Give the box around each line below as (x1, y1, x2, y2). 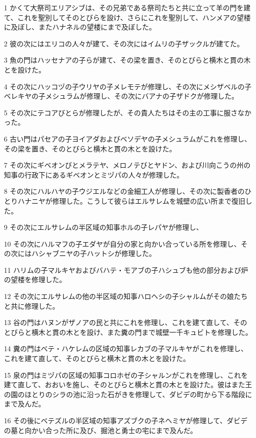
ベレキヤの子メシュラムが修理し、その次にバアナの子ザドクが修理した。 (4, 91, 239, 101)
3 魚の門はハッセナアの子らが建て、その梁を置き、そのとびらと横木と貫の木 (4, 55, 251, 65)
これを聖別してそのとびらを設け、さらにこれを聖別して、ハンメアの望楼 (17, 12, 251, 22)
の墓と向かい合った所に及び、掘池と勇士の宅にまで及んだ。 (4, 425, 197, 435)
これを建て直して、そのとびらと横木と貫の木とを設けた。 (4, 353, 190, 364)
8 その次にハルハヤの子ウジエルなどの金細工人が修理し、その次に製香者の (4, 186, 245, 196)
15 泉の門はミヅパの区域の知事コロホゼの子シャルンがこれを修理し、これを (4, 369, 248, 380)
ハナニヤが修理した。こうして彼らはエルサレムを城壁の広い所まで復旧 (17, 195, 246, 206)
